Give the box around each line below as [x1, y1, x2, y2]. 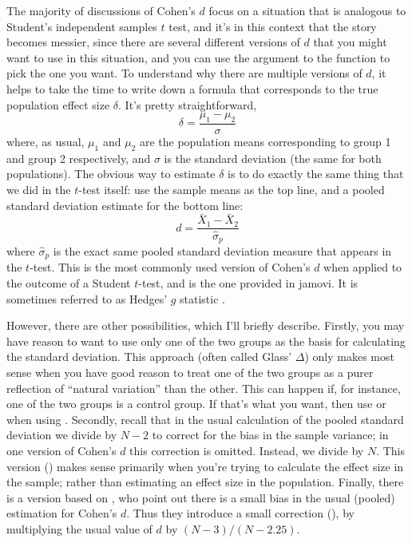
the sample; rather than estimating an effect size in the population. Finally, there [6, 474, 404, 490]
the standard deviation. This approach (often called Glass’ [6, 348, 292, 365]
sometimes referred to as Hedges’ [6, 290, 168, 307]
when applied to [323, 259, 402, 275]
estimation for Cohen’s [6, 505, 117, 521]
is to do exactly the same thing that [228, 165, 404, 182]
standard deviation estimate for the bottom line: [6, 196, 244, 213]
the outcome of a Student [6, 275, 131, 291]
